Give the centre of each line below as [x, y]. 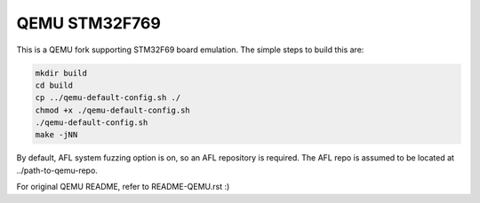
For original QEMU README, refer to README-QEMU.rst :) [123, 187]
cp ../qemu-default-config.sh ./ [108, 98]
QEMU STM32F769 [89, 23]
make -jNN [56, 135]
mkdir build [61, 73]
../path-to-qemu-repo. [57, 170]
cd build [54, 85]
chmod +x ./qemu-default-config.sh [112, 110]
